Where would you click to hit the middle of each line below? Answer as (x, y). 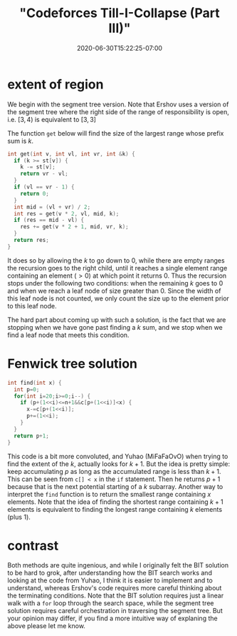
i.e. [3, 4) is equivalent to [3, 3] (52, 119)
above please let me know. (46, 626)
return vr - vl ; (44, 174)
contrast (33, 546)
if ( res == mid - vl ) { (49, 220)
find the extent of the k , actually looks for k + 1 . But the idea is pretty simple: (118, 464)
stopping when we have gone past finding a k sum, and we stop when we (115, 327)
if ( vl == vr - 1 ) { (44, 187)
